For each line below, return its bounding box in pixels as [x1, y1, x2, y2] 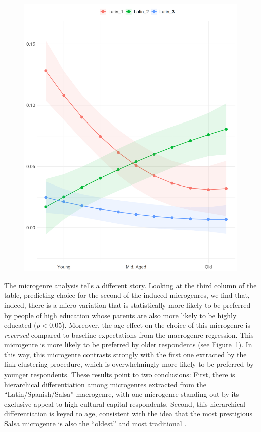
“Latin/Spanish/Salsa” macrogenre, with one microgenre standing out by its [4, 389, 239, 399]
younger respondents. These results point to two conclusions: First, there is [4, 369, 235, 380]
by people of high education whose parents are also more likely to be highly [4, 310, 237, 320]
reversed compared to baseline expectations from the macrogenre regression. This [4, 329, 254, 340]
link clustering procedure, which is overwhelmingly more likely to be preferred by [4, 359, 254, 369]
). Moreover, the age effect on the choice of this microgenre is [62, 320, 250, 330]
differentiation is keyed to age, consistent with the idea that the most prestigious [4, 408, 253, 419]
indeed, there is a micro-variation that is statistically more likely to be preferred [4, 299, 251, 310]
